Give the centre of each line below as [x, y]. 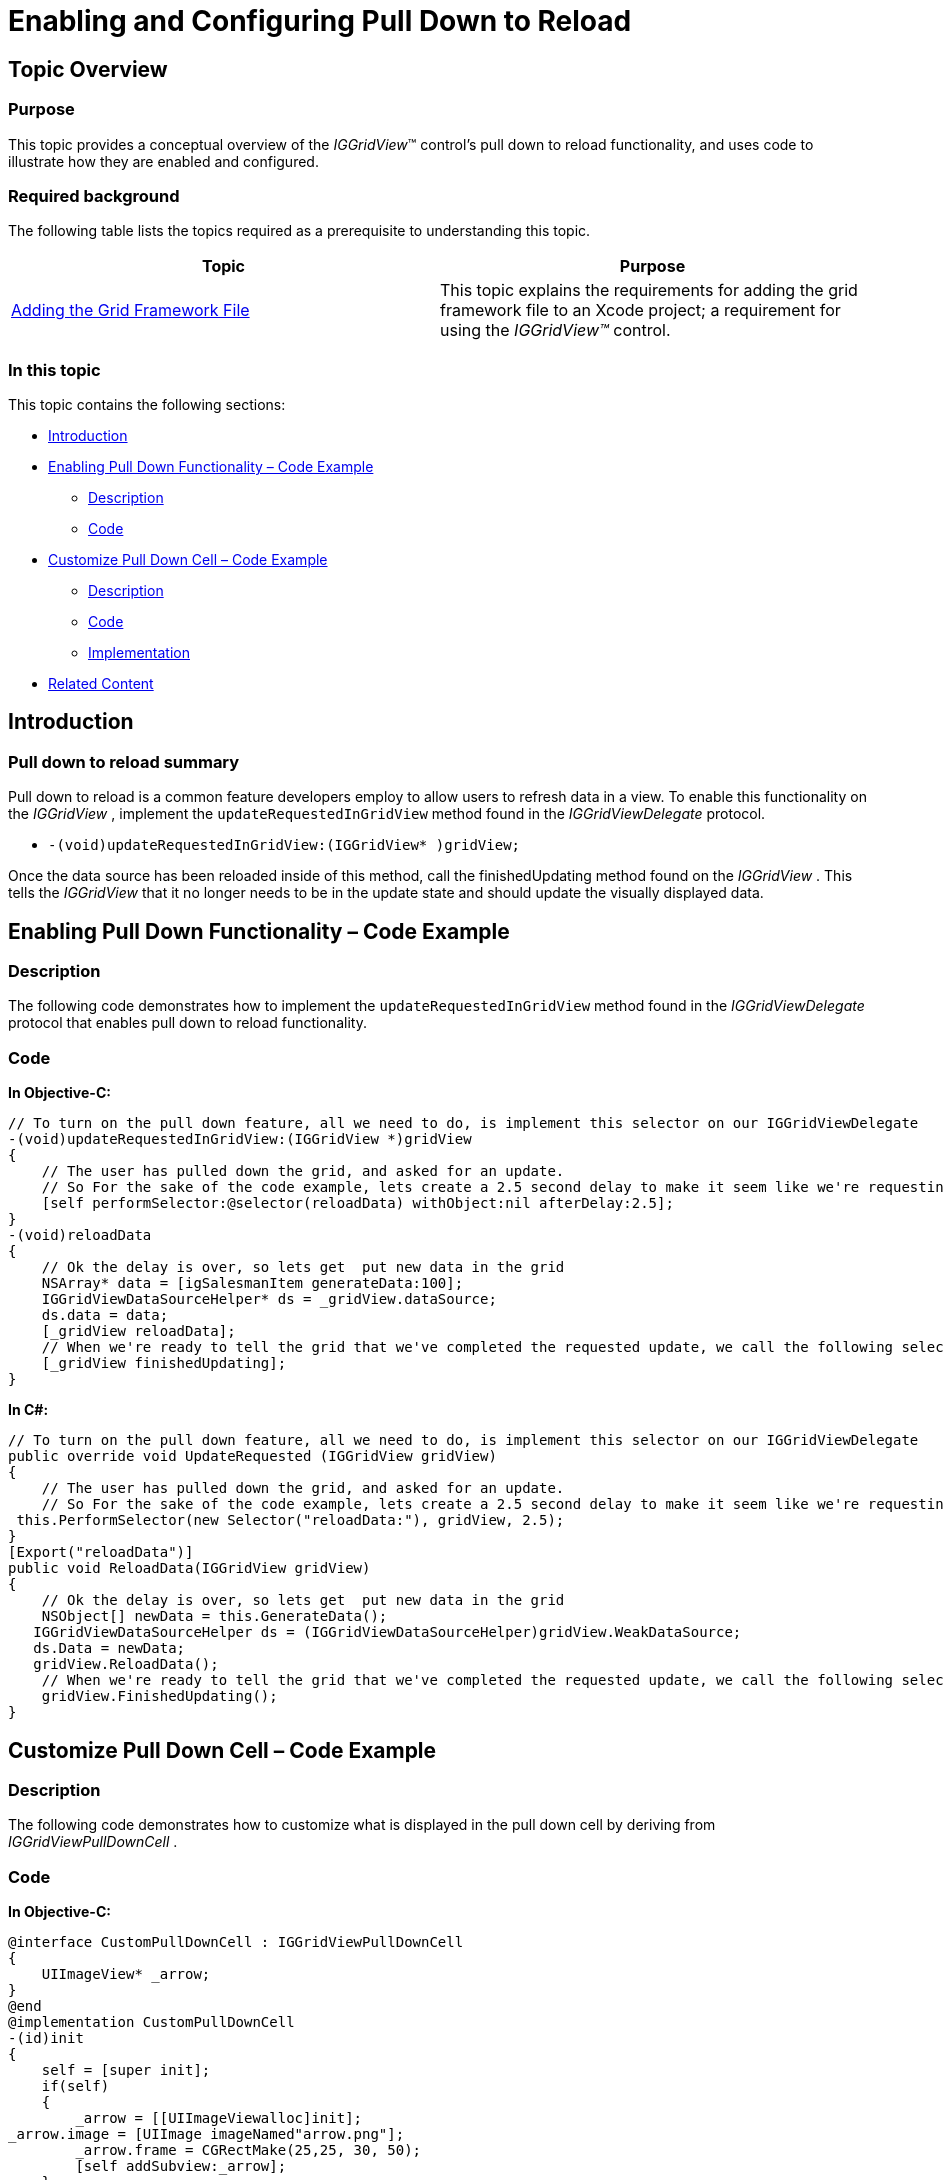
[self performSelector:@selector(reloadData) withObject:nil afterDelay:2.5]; [357, 1203]
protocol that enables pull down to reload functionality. [187, 1023]
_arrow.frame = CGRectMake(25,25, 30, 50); [248, 2150]
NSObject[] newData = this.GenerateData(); [214, 1616]
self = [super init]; [126, 2070]
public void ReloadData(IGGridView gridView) [189, 1568]
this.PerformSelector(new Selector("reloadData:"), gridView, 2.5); [290, 1520]
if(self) [75, 2086]
